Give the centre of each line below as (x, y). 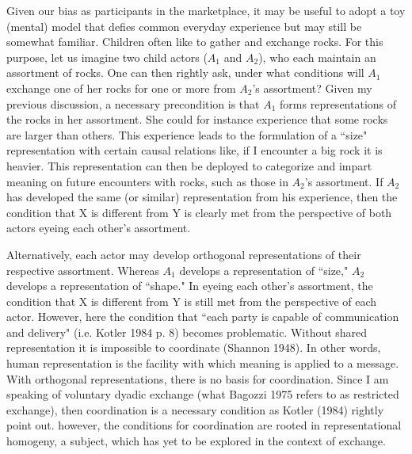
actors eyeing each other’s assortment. (99, 228)
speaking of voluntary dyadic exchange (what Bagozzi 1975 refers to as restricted (203, 394)
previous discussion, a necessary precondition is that (133, 103)
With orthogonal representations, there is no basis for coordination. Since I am (198, 378)
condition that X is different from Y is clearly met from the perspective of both (199, 212)
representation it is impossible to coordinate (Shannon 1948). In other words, (194, 347)
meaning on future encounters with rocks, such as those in (147, 181)
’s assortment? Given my (312, 88)
